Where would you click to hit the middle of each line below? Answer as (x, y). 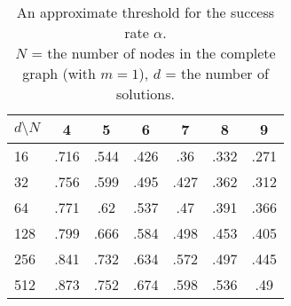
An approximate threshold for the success (145, 12)
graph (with (59, 73)
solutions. (145, 94)
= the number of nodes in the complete (153, 53)
